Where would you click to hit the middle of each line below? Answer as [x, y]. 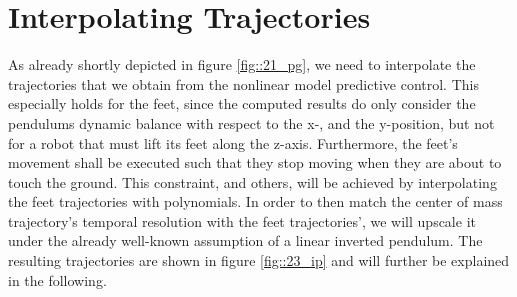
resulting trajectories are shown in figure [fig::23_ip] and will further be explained [259, 260]
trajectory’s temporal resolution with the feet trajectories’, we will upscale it [242, 220]
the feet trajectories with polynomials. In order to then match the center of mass [255, 201]
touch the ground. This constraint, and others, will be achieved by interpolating [252, 181]
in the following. [57, 279]
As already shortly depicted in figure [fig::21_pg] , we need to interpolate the [242, 64]
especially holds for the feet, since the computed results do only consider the [242, 103]
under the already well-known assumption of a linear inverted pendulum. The [245, 240]
